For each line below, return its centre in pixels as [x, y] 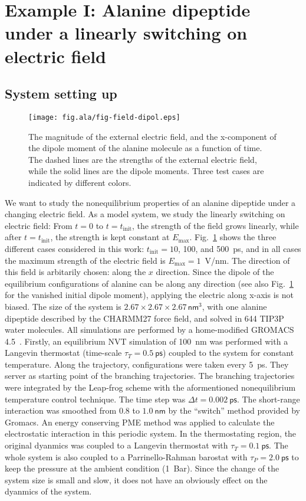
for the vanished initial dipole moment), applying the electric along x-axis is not [149, 295]
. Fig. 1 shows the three [233, 237]
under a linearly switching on [126, 33]
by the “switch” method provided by [234, 410]
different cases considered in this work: [75, 248]
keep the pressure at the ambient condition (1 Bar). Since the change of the [142, 468]
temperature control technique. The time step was [95, 399]
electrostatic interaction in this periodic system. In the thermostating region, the [151, 433]
